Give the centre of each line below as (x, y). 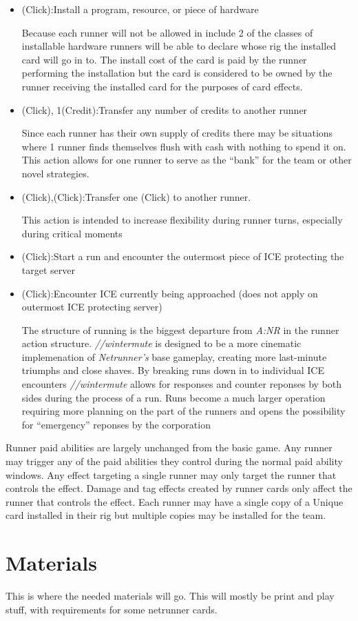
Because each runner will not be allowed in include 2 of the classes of (167, 32)
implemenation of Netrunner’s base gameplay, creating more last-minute (174, 356)
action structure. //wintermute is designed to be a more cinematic (161, 343)
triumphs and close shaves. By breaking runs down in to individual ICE (173, 370)
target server (48, 269)
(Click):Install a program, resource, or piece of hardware (140, 9)
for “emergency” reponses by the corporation (116, 424)
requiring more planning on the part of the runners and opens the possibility (183, 411)
